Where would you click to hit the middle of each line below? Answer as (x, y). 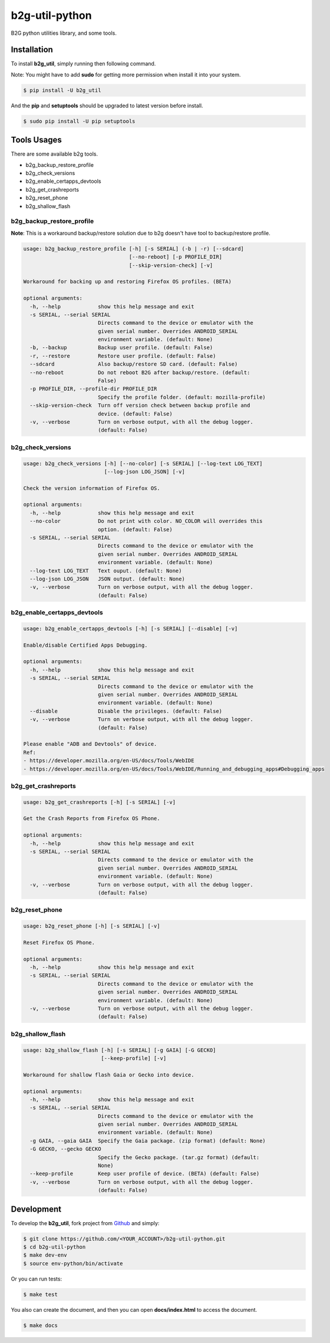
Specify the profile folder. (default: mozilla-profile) (182, 397)
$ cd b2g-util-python (55, 1247)
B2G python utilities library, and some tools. (64, 33)
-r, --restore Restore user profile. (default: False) (123, 356)
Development (36, 1209)
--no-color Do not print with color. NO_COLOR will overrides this (146, 521)
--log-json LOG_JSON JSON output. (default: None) (107, 579)
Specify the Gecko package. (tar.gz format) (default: (179, 1157)
